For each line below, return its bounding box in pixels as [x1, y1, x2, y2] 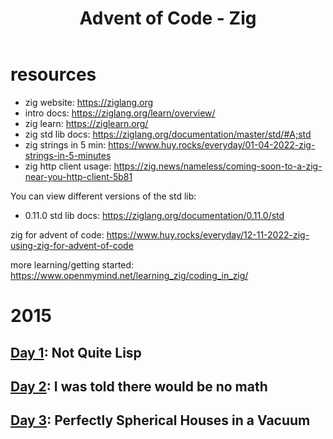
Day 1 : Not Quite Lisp [10, 344, 142, 361]
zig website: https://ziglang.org [24, 96, 154, 108]
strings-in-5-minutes [24, 149, 112, 161]
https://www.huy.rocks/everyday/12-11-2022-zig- [106, 228, 310, 241]
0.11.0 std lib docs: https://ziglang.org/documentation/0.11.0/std [24, 209, 285, 221]
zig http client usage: [24, 160, 112, 172]
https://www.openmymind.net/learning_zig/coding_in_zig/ [10, 269, 249, 281]
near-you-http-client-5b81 [24, 170, 133, 182]
